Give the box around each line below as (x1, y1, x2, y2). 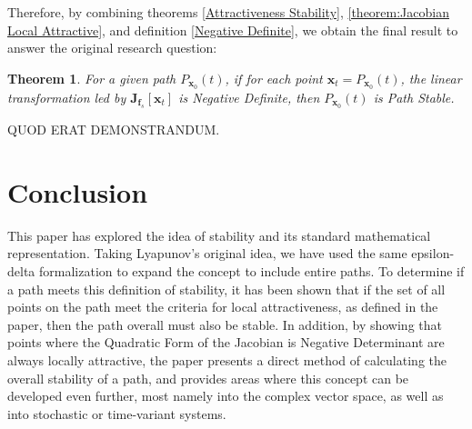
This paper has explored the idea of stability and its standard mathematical (7, 225, 431, 244)
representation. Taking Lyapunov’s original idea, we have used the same (7, 244, 407, 263)
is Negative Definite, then (178, 87, 320, 106)
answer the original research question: (7, 38, 217, 57)
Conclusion (7, 173, 148, 210)
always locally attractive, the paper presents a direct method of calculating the (7, 350, 447, 369)
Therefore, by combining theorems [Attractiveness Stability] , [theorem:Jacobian (7, 3, 449, 21)
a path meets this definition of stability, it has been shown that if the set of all (7, 279, 446, 298)
